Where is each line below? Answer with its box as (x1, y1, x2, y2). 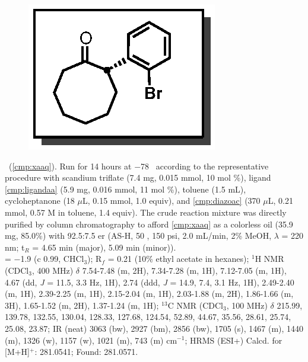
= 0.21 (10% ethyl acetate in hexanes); (107, 252, 249, 265)
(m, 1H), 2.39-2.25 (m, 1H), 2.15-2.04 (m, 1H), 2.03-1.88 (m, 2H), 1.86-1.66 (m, (5, 287, 294, 300)
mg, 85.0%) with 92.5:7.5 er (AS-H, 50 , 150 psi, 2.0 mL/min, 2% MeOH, (5, 229, 272, 242)
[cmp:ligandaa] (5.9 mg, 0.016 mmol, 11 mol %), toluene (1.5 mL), (5, 182, 246, 195)
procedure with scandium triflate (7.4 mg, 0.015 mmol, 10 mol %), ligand (5, 171, 271, 184)
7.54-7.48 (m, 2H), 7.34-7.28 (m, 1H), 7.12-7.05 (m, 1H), (82, 264, 287, 276)
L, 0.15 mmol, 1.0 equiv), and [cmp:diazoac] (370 (82, 194, 261, 207)
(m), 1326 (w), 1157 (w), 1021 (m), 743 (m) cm (5, 334, 177, 346)
